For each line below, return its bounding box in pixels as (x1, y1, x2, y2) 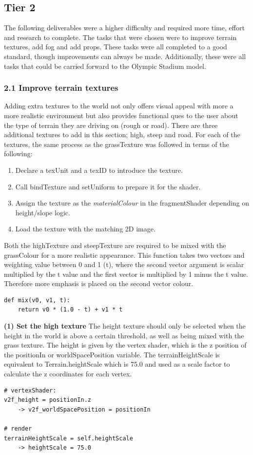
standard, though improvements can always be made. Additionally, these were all (4, 51, 246, 61)
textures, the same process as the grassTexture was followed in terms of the (4, 139, 229, 149)
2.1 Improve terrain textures (4, 82, 118, 94)
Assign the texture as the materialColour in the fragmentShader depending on (15, 198, 250, 208)
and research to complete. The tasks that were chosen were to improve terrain (4, 32, 237, 42)
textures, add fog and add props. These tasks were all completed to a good (4, 41, 227, 52)
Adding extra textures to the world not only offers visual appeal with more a (4, 101, 234, 111)
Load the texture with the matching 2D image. (15, 224, 156, 234)
